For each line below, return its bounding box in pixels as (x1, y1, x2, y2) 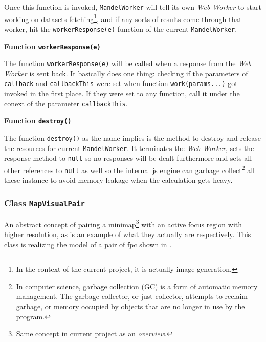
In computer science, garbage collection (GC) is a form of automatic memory (16, 281, 258, 291)
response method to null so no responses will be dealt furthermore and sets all (4, 153, 252, 163)
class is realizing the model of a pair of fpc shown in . (4, 239, 172, 249)
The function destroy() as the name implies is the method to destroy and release (4, 133, 261, 143)
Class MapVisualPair (4, 196, 85, 209)
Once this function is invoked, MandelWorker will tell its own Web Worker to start (4, 2, 261, 12)
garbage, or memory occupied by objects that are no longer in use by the (16, 301, 245, 311)
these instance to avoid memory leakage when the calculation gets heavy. (4, 175, 233, 185)
